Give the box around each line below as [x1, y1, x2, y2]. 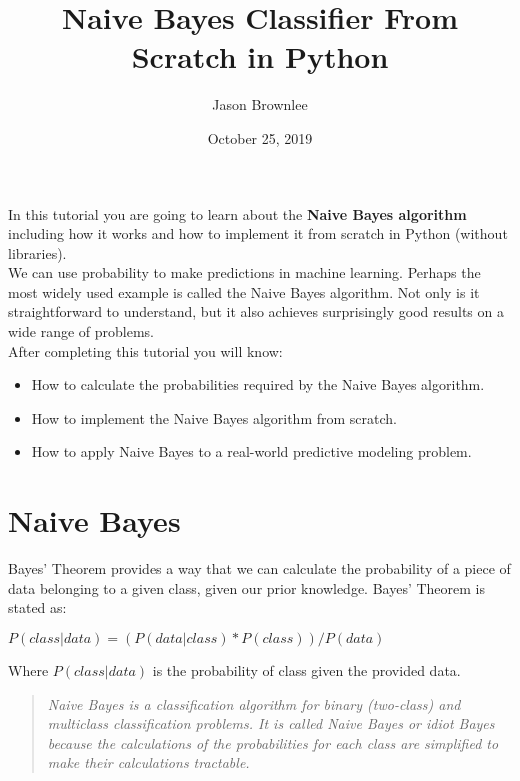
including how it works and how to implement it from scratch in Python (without [8, 223, 508, 244]
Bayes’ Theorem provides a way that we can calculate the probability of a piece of [8, 558, 511, 579]
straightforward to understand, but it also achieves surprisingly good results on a [8, 301, 504, 322]
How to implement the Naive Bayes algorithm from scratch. [31, 407, 397, 428]
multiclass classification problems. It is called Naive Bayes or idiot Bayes [47, 713, 495, 734]
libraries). [8, 242, 67, 263]
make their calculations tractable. [47, 752, 250, 773]
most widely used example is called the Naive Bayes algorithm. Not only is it [8, 281, 480, 302]
